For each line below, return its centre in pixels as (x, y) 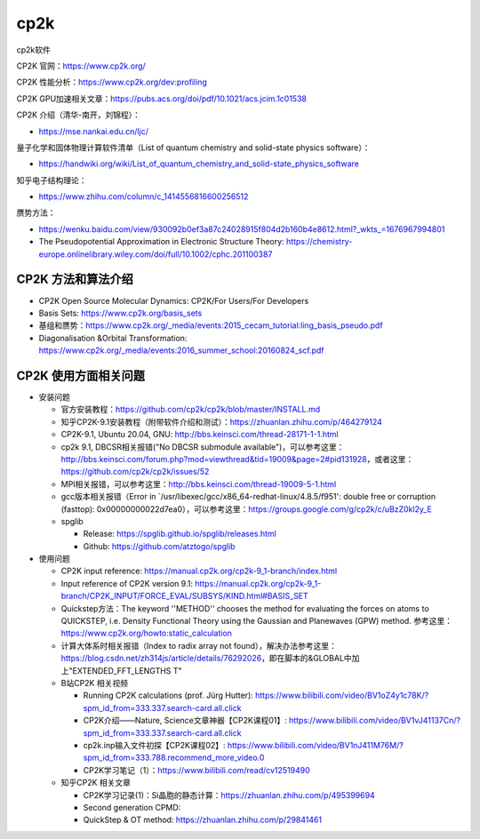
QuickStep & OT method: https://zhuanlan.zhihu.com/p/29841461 (203, 820)
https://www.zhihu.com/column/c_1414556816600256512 (144, 196)
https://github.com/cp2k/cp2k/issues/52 (135, 472)
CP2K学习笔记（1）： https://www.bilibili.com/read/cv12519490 (196, 770)
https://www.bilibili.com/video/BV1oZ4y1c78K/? (342, 695)
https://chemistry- (319, 242)
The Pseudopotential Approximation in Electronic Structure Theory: (161, 242)
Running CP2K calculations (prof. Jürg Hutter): (168, 695)
